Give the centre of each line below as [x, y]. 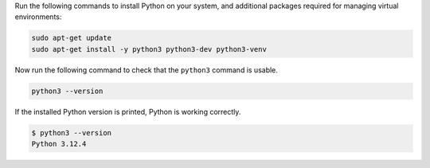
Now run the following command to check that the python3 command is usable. [147, 70]
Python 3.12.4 [59, 144]
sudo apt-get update [71, 38]
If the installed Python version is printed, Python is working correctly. [128, 111]
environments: [38, 17]
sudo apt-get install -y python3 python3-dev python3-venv [149, 49]
